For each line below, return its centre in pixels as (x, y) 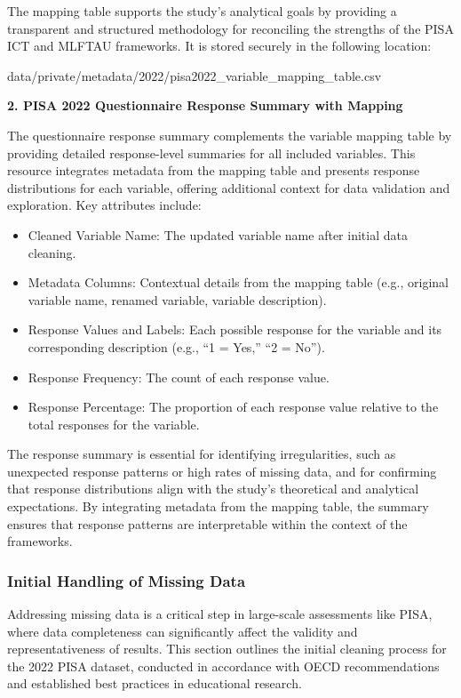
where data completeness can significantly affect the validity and (183, 631)
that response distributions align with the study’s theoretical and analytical (213, 489)
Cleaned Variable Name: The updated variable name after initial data (218, 234)
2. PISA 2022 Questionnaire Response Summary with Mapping (205, 105)
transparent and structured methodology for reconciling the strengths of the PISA (230, 28)
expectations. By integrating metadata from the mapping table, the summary (218, 506)
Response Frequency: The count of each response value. (179, 377)
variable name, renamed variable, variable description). (177, 299)
